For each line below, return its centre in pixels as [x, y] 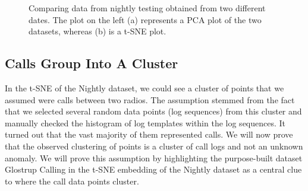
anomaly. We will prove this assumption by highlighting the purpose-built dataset [154, 157]
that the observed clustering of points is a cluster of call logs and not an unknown [154, 146]
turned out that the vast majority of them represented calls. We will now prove [149, 134]
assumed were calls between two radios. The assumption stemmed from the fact [150, 99]
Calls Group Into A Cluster [92, 63]
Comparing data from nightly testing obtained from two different [147, 8]
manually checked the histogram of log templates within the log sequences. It [145, 122]
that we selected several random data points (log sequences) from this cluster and [153, 111]
